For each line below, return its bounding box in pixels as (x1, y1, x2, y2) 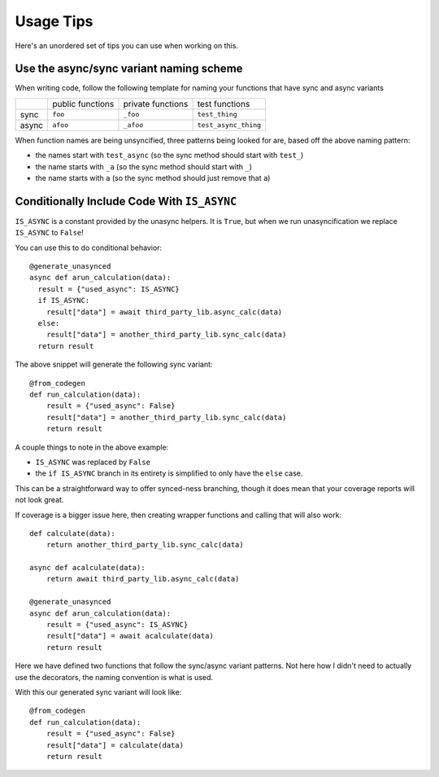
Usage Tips (15, 12, 93, 30)
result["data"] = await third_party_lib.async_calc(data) (46, 307, 283, 317)
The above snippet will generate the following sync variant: (15, 359, 213, 370)
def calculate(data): (29, 529, 115, 538)
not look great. (15, 495, 64, 505)
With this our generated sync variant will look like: (15, 687, 182, 696)
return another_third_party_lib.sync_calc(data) (46, 540, 244, 550)
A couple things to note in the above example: (15, 442, 169, 452)
